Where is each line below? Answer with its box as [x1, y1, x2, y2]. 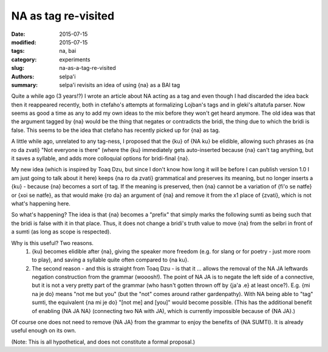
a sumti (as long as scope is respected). [11, 228, 112, 235]
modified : [11, 38, 36, 46]
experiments [59, 55, 91, 63]
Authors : [11, 73, 35, 80]
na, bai [59, 47, 77, 55]
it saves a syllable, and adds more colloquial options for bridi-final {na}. [11, 155, 190, 162]
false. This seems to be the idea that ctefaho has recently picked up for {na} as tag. [11, 126, 220, 134]
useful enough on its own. [11, 327, 77, 334]
